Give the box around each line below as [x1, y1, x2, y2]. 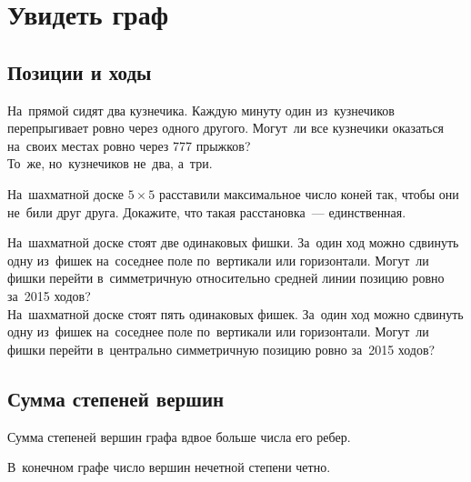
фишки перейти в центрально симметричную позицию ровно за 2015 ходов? [7, 339, 436, 358]
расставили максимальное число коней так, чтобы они [158, 184, 459, 203]
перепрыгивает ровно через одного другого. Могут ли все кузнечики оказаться [7, 118, 445, 137]
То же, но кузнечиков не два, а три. [7, 154, 213, 173]
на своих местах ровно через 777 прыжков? [7, 136, 251, 155]
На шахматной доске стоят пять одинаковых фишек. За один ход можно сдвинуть [7, 304, 464, 323]
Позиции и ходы [7, 57, 152, 85]
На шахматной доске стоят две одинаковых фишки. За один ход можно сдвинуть [7, 233, 459, 252]
